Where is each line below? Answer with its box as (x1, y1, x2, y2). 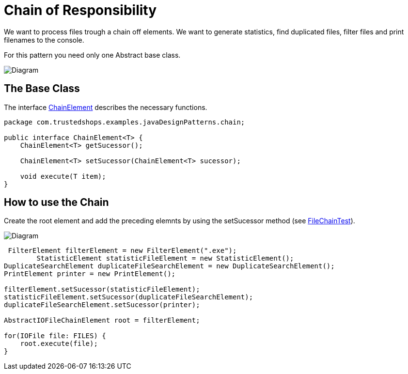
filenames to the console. (4, 35, 84, 44)
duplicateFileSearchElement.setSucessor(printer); (4, 301, 200, 309)
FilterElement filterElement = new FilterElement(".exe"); (8, 247, 237, 255)
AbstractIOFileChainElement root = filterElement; (4, 316, 200, 325)
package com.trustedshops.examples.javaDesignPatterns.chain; (4, 118, 245, 126)
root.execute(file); (20, 340, 98, 348)
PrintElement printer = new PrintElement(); (4, 270, 176, 278)
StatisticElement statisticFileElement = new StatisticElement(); (36, 254, 294, 263)
